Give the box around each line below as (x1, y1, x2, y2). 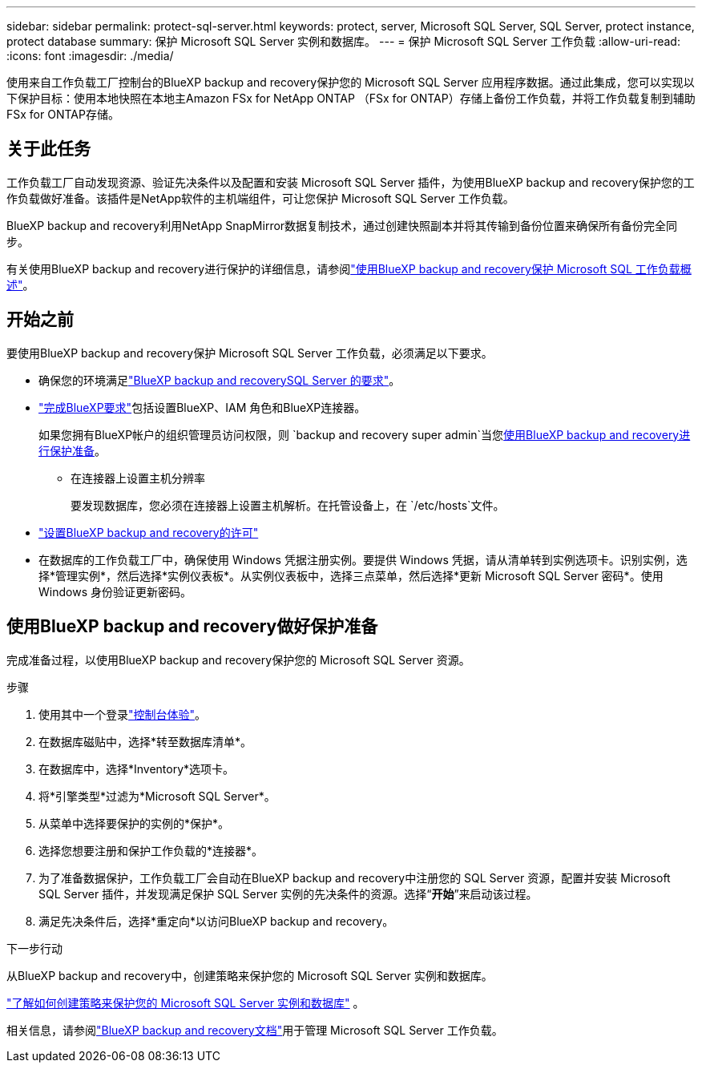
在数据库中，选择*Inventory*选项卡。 (38, 761, 235, 776)
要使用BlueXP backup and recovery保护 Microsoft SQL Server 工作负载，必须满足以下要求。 (6, 345, 493, 360)
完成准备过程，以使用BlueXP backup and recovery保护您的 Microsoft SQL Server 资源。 (6, 652, 470, 667)
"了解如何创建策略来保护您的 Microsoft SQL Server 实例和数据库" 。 (6, 995, 365, 1010)
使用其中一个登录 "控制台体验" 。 (38, 707, 207, 721)
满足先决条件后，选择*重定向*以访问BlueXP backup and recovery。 (38, 914, 394, 928)
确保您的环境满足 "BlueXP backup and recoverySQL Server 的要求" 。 (38, 373, 401, 387)
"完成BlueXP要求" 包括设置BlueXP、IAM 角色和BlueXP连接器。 (38, 400, 366, 414)
